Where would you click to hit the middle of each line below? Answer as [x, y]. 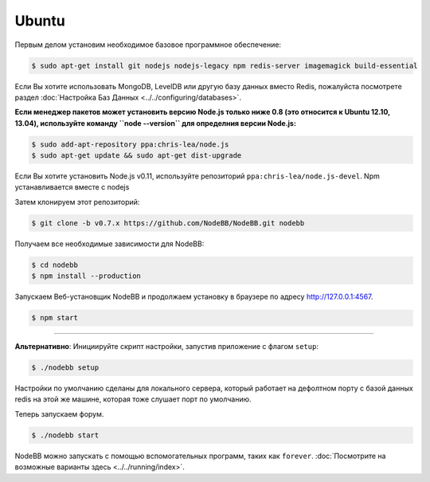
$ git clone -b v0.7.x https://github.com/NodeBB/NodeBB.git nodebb [168, 223]
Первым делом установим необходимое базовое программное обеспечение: [148, 45]
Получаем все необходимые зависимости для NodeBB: [109, 244]
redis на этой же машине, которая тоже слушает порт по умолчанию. [133, 399]
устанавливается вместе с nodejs [72, 187]
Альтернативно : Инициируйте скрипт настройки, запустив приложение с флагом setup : [166, 347]
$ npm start [55, 318]
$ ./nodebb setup [65, 368]
